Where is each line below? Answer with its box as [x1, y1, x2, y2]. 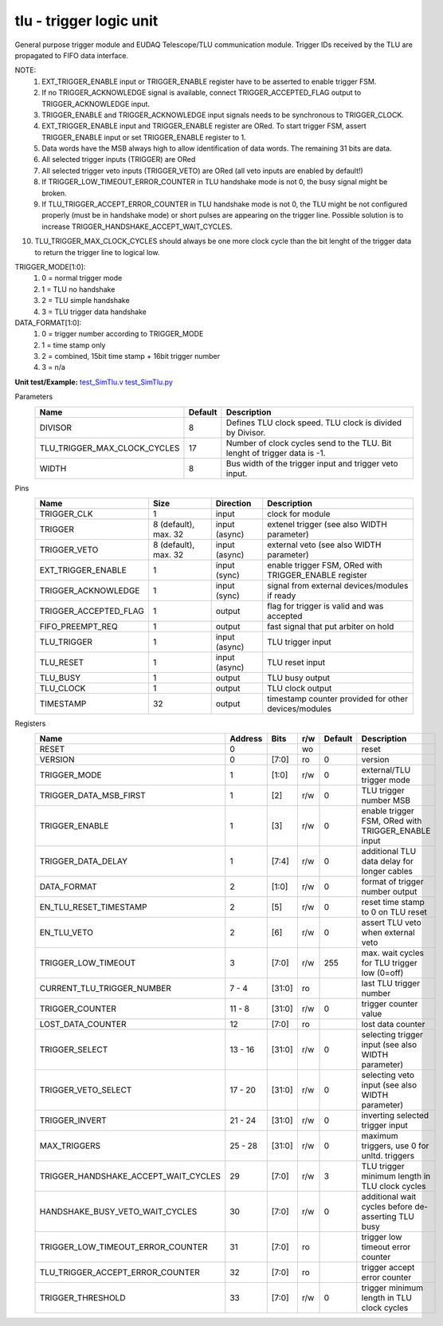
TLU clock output [267, 683, 332, 694]
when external [361, 927, 415, 938]
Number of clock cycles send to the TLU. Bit [225, 437, 392, 448]
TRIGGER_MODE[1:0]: [14, 262, 86, 271]
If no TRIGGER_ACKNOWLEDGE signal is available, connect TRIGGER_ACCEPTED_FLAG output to [41, 88, 362, 97]
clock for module [267, 509, 331, 520]
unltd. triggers [361, 1151, 414, 1162]
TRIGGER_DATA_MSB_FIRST [39, 790, 147, 801]
